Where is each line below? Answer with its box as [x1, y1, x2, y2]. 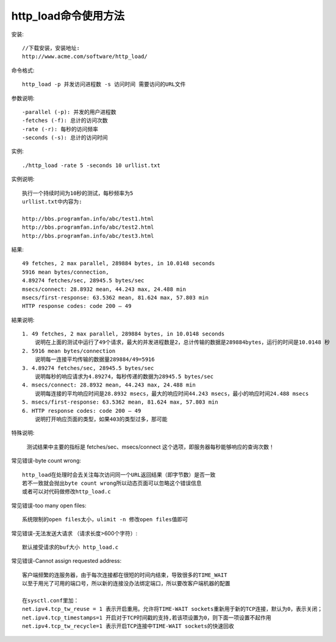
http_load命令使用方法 [11, 9, 125, 23]
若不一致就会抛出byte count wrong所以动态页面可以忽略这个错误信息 [22, 479, 202, 487]
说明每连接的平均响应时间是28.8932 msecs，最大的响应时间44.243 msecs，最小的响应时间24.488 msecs [34, 390, 309, 397]
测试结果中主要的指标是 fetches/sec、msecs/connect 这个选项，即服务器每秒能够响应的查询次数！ [26, 443, 274, 451]
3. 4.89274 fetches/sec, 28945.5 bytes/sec [22, 365, 154, 371]
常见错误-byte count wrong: [11, 457, 82, 465]
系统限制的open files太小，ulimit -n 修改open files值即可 [22, 516, 188, 523]
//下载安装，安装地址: [22, 45, 80, 51]
